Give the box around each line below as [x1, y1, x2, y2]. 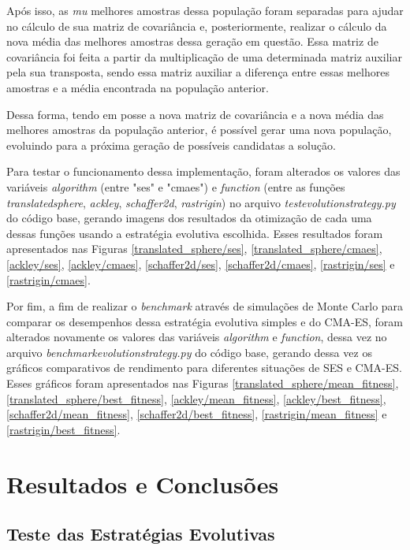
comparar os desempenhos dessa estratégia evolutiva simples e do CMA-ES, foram [6, 313, 403, 329]
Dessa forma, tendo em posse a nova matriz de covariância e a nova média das [6, 106, 384, 122]
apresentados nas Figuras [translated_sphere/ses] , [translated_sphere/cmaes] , [6, 240, 382, 257]
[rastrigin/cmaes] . [6, 271, 91, 288]
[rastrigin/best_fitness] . [6, 421, 121, 437]
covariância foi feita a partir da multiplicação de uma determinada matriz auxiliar [6, 48, 402, 65]
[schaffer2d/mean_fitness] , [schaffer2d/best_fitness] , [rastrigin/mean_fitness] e [6, 406, 387, 422]
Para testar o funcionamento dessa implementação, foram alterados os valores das [6, 163, 401, 180]
